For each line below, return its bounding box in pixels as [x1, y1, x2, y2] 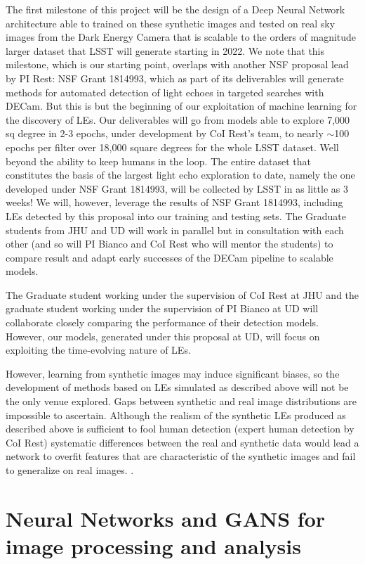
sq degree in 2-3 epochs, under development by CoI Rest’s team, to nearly [6, 126, 324, 141]
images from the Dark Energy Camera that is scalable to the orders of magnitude [6, 30, 357, 44]
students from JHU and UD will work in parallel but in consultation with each [6, 222, 344, 237]
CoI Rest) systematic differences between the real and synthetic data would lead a [6, 435, 359, 449]
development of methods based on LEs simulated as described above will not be [6, 380, 349, 395]
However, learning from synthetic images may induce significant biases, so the [6, 366, 340, 380]
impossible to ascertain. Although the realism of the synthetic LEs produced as [6, 407, 346, 422]
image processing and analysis [6, 531, 301, 560]
